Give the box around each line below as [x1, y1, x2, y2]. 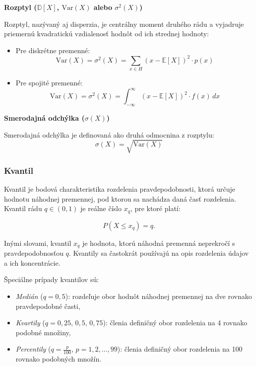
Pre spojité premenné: [15, 77, 83, 88]
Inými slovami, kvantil [4, 237, 71, 248]
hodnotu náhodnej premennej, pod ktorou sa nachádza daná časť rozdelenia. [4, 193, 236, 204]
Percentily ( [15, 344, 51, 354]
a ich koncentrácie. [4, 257, 61, 268]
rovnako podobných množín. [15, 354, 102, 364]
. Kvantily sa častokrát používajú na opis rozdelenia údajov [68, 248, 249, 258]
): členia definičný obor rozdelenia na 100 [117, 344, 243, 354]
